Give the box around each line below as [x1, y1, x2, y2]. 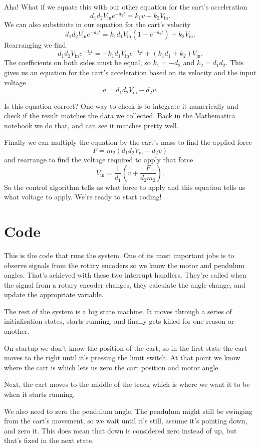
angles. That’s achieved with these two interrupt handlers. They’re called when [4, 270, 246, 280]
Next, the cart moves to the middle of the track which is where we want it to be [4, 379, 250, 389]
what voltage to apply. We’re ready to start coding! [4, 191, 162, 202]
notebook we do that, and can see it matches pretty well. [4, 120, 179, 130]
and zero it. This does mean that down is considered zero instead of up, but [4, 425, 237, 435]
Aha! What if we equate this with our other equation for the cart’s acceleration [4, 2, 247, 12]
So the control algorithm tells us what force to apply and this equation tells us [4, 181, 245, 192]
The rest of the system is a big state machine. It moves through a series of [4, 306, 232, 316]
